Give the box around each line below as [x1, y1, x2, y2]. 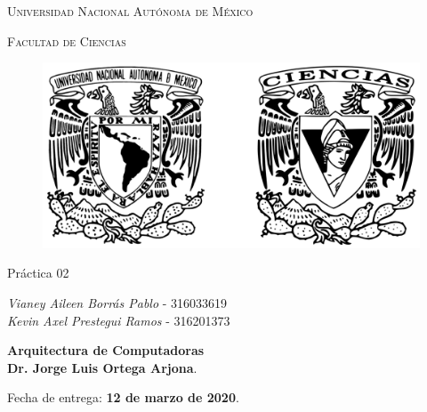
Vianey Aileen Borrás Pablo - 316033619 [7, 294, 228, 312]
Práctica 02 [7, 263, 69, 282]
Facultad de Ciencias [7, 31, 126, 50]
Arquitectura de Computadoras [7, 341, 205, 359]
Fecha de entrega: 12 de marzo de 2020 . [7, 388, 239, 407]
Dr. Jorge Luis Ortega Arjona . [7, 358, 197, 376]
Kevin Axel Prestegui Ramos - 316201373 [7, 311, 230, 329]
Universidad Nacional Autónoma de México [7, 2, 254, 20]
